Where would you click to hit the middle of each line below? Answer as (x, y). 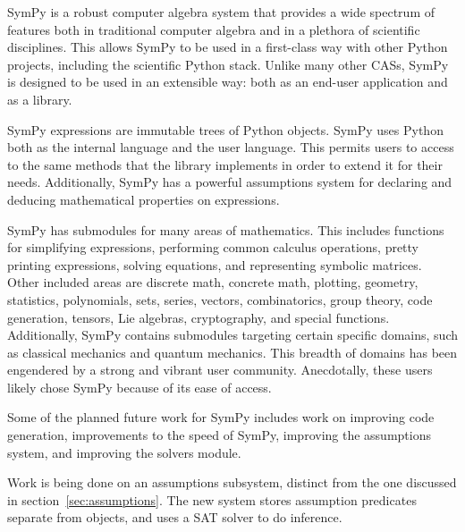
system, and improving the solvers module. (124, 452)
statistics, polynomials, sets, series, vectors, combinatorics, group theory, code (220, 299)
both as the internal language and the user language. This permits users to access (231, 147)
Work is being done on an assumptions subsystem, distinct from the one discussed (232, 482)
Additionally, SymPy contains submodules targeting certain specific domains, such (232, 335)
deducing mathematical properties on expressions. (144, 199)
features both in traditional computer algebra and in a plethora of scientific (214, 29)
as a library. (40, 99)
